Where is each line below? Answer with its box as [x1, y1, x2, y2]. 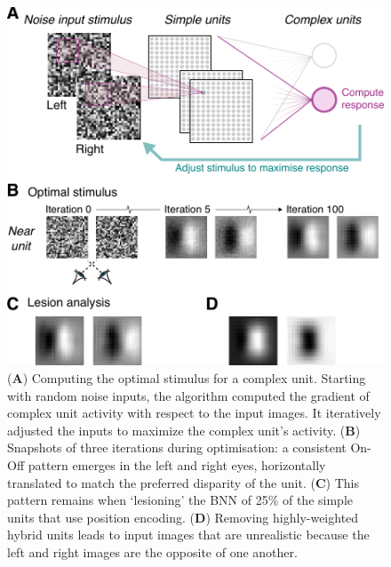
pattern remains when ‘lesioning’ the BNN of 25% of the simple [7, 491, 353, 509]
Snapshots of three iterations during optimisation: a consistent [7, 438, 347, 457]
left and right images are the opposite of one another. [7, 542, 298, 561]
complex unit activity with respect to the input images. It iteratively [7, 403, 381, 422]
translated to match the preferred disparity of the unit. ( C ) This [7, 473, 359, 491]
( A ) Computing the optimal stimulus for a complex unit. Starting [7, 369, 366, 387]
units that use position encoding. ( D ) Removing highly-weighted [7, 507, 359, 526]
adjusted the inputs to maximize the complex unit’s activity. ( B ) [7, 420, 361, 439]
